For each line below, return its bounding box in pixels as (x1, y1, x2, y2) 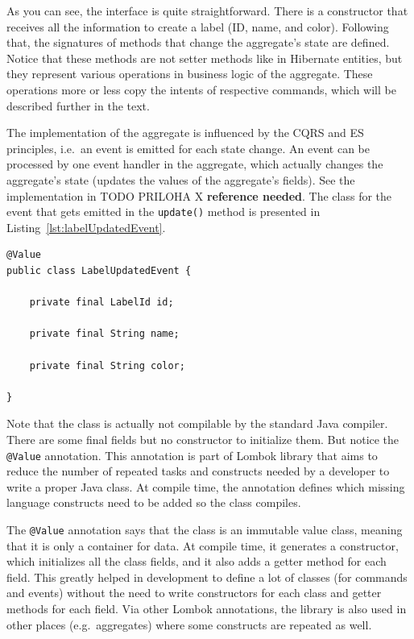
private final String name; (29, 328, 180, 340)
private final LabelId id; (29, 297, 174, 309)
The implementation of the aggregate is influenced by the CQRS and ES (6, 124, 364, 141)
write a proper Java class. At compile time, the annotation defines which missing (6, 478, 405, 495)
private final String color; (29, 359, 185, 371)
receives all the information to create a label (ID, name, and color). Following (6, 18, 389, 35)
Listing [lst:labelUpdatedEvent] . (6, 218, 166, 235)
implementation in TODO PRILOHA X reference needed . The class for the (6, 187, 392, 204)
